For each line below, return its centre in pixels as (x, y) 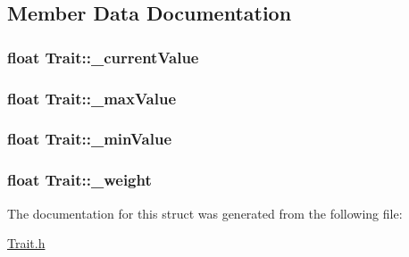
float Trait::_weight (79, 180)
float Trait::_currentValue (103, 57)
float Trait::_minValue (90, 139)
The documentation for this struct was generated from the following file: (205, 213)
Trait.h (26, 243)
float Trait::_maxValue (92, 98)
